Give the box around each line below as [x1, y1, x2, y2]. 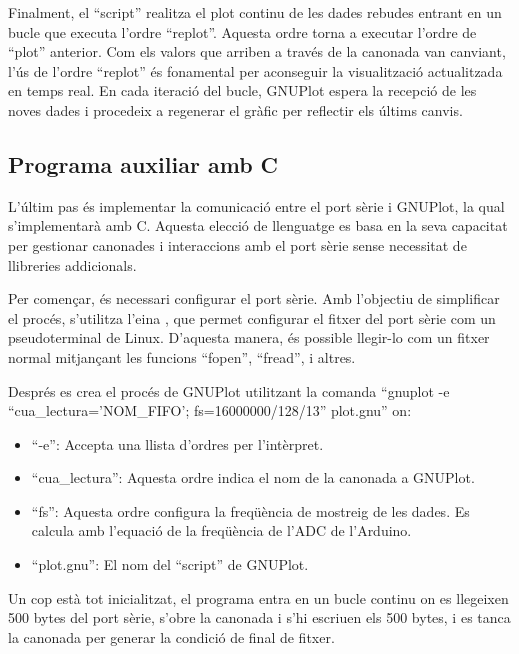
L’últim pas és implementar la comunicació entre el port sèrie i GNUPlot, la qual [8, 195, 505, 216]
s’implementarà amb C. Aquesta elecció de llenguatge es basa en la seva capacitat [8, 215, 508, 236]
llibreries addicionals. [8, 254, 137, 275]
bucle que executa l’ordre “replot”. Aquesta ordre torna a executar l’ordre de [8, 21, 477, 42]
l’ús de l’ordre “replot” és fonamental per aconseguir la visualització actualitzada [8, 60, 503, 81]
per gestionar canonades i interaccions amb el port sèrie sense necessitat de [8, 234, 467, 255]
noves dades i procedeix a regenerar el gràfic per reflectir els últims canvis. [8, 99, 463, 120]
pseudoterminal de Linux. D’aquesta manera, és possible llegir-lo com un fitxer [8, 327, 490, 348]
